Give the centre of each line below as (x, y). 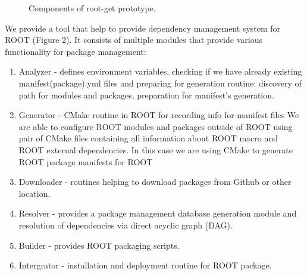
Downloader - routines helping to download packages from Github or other (155, 182)
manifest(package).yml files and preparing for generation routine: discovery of (160, 83)
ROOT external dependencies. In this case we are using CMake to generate (156, 149)
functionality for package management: (76, 51)
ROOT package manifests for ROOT (86, 161)
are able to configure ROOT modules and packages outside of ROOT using (156, 126)
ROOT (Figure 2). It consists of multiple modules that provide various (134, 40)
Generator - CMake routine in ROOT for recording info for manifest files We (159, 115)
